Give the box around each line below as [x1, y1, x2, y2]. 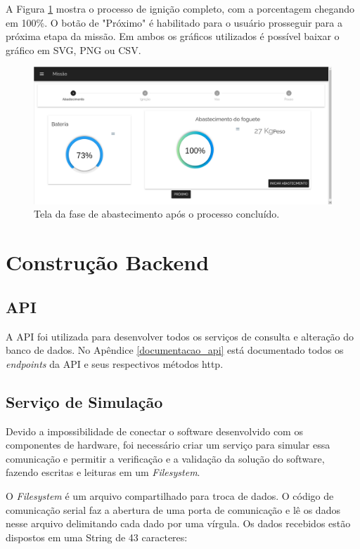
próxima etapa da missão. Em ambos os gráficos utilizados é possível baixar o [6, 29, 340, 44]
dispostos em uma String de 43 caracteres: [6, 529, 188, 544]
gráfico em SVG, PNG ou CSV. [6, 42, 141, 57]
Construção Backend [6, 248, 210, 277]
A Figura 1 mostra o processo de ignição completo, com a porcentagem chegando [6, 1, 354, 15]
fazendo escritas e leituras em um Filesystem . [6, 465, 200, 479]
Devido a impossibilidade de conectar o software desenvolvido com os [6, 423, 303, 438]
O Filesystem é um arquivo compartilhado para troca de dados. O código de [6, 488, 334, 503]
